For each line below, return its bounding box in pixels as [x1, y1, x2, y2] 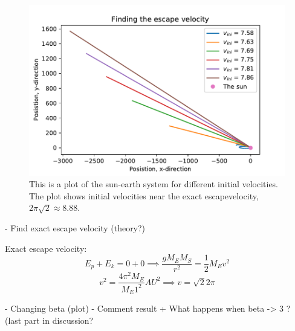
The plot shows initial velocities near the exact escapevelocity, [29, 189, 259, 202]
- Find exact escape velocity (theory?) [5, 222, 146, 234]
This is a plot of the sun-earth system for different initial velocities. [29, 178, 279, 190]
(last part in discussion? [5, 313, 94, 326]
